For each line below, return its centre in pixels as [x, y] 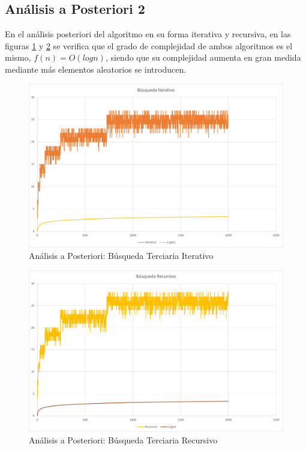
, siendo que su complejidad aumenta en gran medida [203, 57]
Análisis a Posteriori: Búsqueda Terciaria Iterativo [121, 256]
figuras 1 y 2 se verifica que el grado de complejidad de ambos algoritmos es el [149, 45]
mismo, [18, 57]
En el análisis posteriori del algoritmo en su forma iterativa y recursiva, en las [148, 34]
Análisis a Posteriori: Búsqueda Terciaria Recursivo [123, 440]
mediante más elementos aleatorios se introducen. [96, 69]
